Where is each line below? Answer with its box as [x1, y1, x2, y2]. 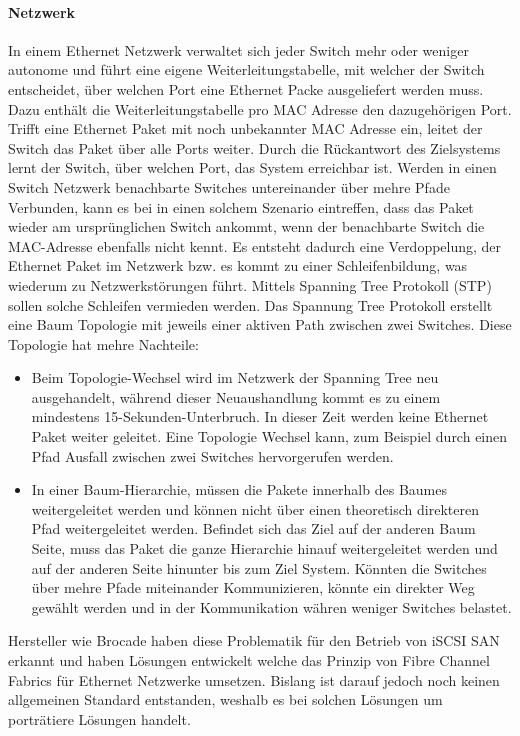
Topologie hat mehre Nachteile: [8, 333, 199, 354]
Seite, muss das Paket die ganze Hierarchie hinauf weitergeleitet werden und [31, 538, 498, 559]
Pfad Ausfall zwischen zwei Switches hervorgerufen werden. [31, 445, 394, 466]
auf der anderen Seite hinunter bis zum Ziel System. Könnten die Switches [31, 557, 487, 578]
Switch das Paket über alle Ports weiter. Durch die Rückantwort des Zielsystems [8, 137, 501, 158]
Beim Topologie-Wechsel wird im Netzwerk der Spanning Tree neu [31, 367, 439, 388]
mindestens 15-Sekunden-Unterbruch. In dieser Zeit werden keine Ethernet [31, 406, 489, 427]
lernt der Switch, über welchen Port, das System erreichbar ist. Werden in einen [8, 157, 497, 178]
